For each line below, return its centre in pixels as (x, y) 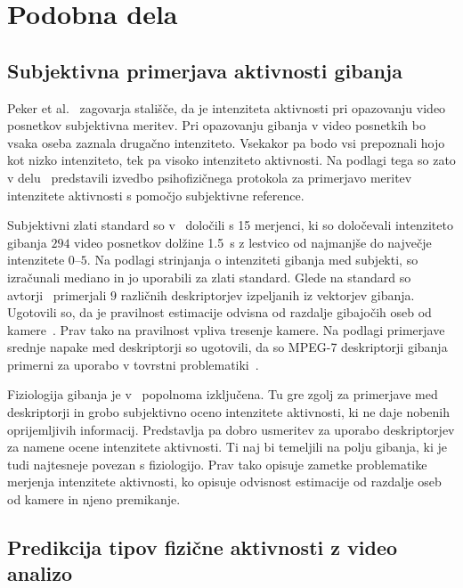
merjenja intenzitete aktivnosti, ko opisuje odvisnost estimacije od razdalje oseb (224, 482)
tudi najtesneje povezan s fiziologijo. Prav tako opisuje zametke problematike (217, 464)
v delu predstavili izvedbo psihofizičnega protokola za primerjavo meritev (210, 177)
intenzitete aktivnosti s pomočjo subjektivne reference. (156, 195)
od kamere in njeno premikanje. (94, 499)
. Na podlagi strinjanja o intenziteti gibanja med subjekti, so (252, 260)
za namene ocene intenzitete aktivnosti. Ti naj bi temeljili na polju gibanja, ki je (227, 447)
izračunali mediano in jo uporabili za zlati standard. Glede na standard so (209, 277)
